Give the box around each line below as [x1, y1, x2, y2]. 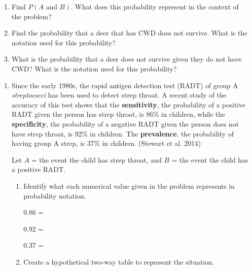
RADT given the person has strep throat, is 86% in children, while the [11, 109, 225, 119]
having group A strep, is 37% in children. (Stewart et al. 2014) [11, 138, 201, 148]
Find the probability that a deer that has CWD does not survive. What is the [11, 28, 248, 38]
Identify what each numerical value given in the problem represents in [23, 180, 235, 191]
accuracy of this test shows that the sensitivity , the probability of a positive [11, 99, 246, 109]
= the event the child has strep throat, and [32, 154, 162, 165]
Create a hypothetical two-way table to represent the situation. [23, 256, 215, 267]
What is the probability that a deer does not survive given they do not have [11, 54, 242, 64]
